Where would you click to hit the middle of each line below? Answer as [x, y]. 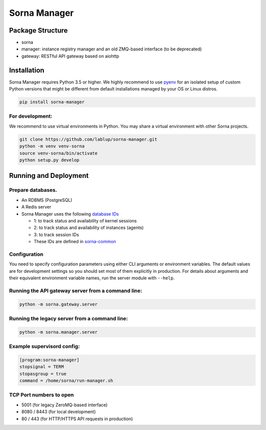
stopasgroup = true [43, 374]
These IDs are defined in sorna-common [75, 242]
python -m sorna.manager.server [59, 332]
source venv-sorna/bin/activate [59, 153]
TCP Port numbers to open [41, 395]
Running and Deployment [49, 176]
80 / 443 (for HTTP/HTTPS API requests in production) [77, 419]
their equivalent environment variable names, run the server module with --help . [92, 278]
